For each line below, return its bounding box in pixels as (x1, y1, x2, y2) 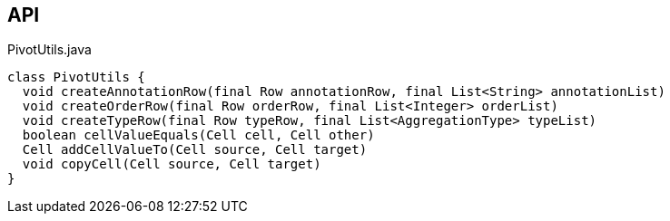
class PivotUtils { (7, 70, 145, 85)
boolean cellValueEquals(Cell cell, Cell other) (22, 128, 375, 143)
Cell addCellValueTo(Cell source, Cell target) (22, 142, 368, 158)
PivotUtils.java (7, 42, 92, 58)
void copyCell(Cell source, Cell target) (22, 157, 321, 172)
